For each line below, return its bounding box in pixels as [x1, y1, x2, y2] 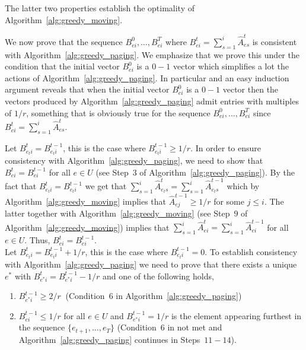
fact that [5, 180, 37, 192]
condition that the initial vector [5, 60, 120, 72]
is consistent [252, 35, 297, 47]
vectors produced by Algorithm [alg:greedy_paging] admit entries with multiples [5, 95, 299, 107]
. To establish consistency [205, 245, 298, 257]
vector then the [222, 83, 279, 96]
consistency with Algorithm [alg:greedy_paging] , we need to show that [5, 154, 263, 167]
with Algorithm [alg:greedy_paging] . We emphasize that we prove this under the [5, 48, 299, 61]
